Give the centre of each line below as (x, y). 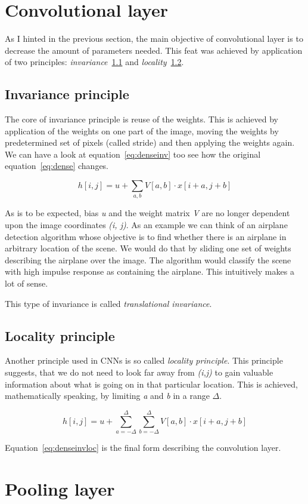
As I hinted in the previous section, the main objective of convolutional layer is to (154, 39)
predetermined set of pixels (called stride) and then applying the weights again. (150, 142)
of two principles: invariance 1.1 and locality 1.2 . (94, 62)
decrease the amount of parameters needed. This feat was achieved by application (154, 50)
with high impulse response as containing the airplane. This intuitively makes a (150, 271)
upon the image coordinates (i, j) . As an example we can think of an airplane (146, 225)
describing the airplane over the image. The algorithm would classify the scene (148, 259)
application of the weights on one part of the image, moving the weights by (142, 130)
